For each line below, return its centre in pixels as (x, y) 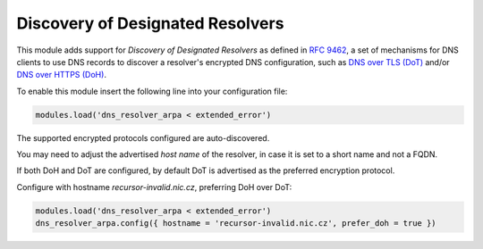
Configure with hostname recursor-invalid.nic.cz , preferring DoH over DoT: (154, 187)
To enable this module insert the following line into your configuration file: (152, 91)
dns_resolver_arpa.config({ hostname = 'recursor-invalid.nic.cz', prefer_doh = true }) (236, 224)
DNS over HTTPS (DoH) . (62, 75)
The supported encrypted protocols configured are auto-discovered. (143, 137)
